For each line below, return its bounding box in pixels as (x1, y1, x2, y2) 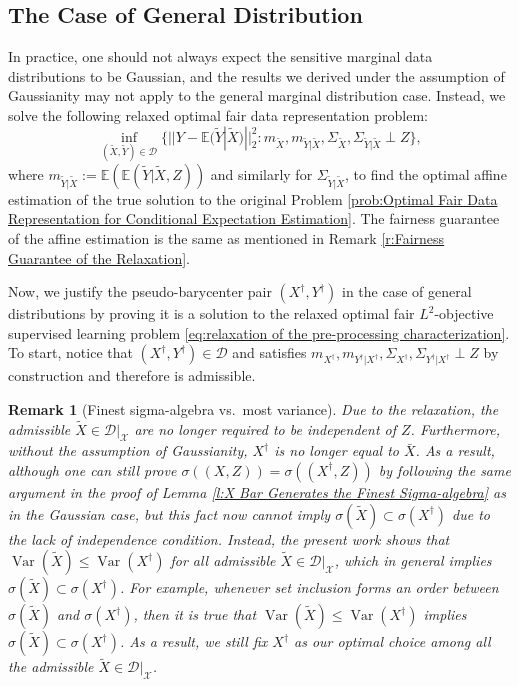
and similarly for (210, 163, 313, 184)
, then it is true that (133, 604, 257, 625)
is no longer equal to (274, 440, 399, 461)
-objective (434, 303, 494, 324)
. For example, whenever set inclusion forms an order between (119, 577, 499, 598)
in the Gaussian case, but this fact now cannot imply (8, 503, 331, 524)
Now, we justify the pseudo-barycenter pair (8, 281, 272, 302)
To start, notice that (8, 342, 133, 363)
